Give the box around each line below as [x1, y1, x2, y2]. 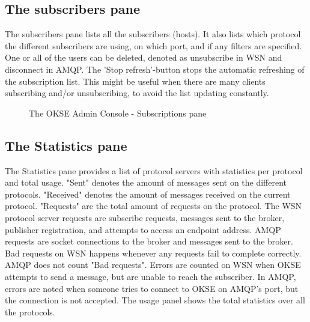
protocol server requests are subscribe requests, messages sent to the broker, [5, 211, 285, 223]
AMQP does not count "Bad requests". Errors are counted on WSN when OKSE [5, 258, 301, 271]
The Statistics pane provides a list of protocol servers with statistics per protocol [5, 164, 303, 177]
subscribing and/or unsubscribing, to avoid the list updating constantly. [5, 87, 269, 99]
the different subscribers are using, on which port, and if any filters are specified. [5, 39, 302, 52]
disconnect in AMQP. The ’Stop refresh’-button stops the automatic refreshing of [5, 62, 305, 75]
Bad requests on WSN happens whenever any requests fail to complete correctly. [5, 246, 302, 259]
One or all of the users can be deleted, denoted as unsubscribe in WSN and [5, 51, 282, 64]
